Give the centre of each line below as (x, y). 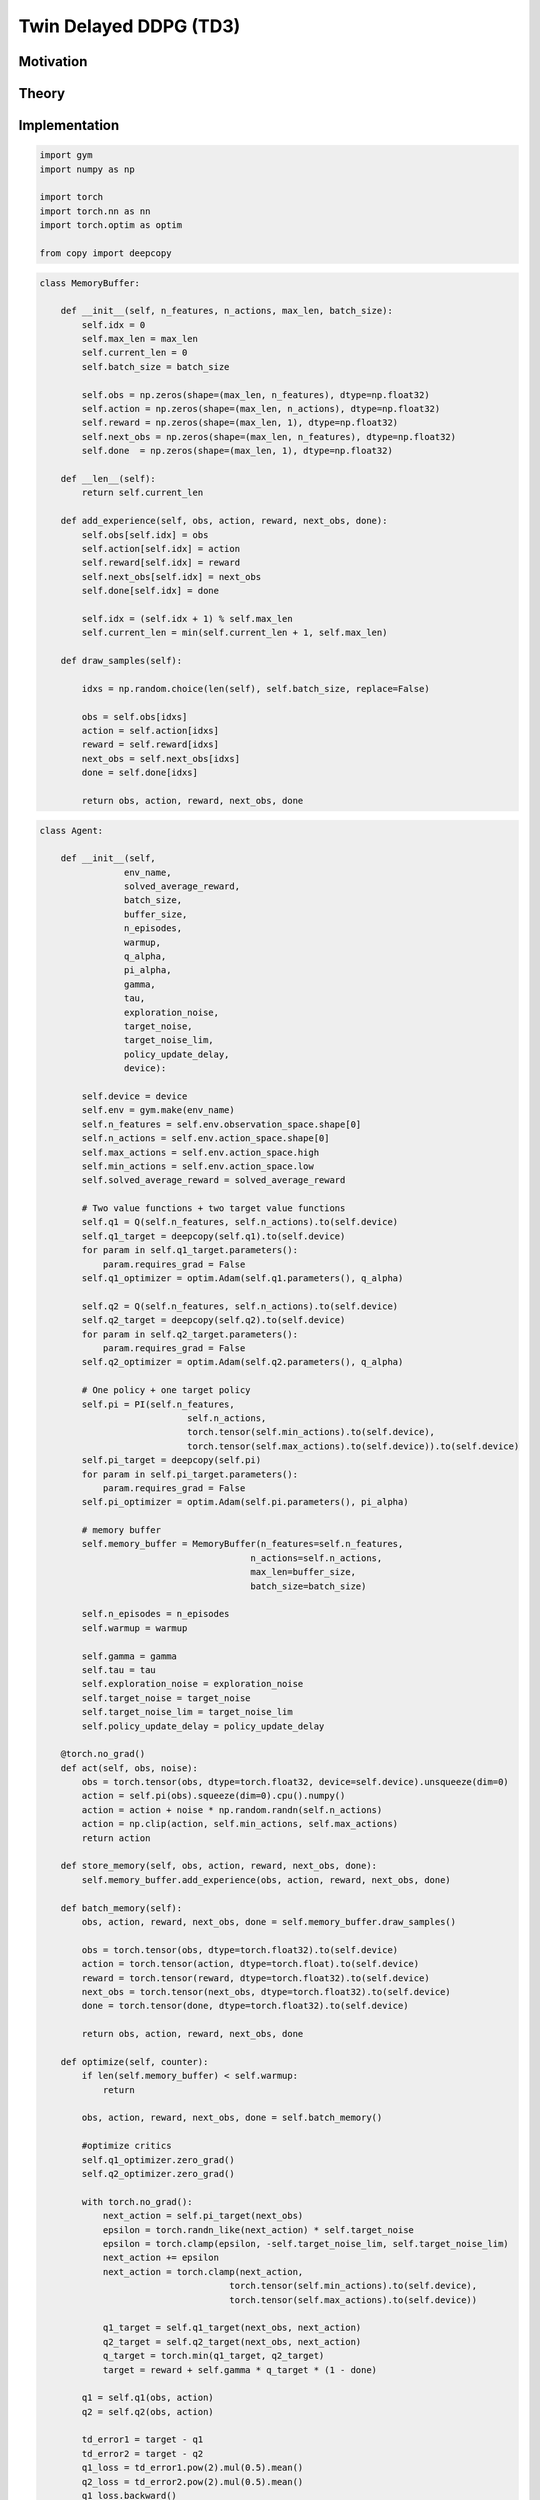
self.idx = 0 (113, 324)
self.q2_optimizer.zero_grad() (158, 2174)
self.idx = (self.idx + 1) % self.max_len (187, 618)
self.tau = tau (119, 1669)
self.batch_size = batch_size (155, 366)
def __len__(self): (108, 478)
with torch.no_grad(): (137, 2201)
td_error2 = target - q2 (142, 2453)
